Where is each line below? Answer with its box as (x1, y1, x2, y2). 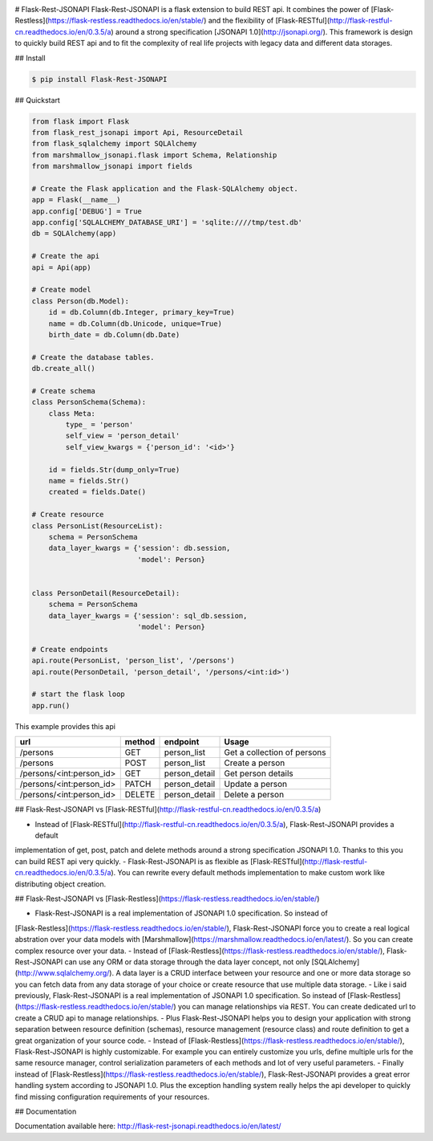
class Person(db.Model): (31, 296, 130, 305)
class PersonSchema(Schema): (31, 397, 147, 407)
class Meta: (48, 409, 96, 418)
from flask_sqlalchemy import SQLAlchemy (31, 139, 197, 149)
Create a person (224, 757, 285, 768)
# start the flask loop (31, 690, 126, 699)
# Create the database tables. (31, 352, 156, 361)
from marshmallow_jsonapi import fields (31, 161, 192, 171)
